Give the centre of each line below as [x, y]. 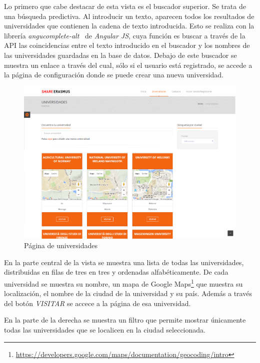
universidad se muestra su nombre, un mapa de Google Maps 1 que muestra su [123, 283]
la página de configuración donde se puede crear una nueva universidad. [114, 75]
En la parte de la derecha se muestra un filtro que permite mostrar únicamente [125, 320]
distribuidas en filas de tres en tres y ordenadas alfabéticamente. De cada [116, 272]
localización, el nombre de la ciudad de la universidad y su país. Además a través [128, 293]
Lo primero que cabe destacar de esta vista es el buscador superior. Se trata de [125, 6]
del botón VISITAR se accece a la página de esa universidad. [97, 303]
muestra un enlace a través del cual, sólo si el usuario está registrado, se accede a [128, 65]
